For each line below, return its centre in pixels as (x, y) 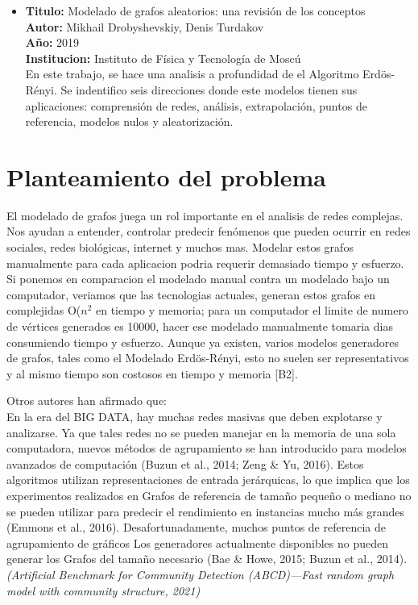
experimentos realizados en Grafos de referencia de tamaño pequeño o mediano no (209, 495)
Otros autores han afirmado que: (87, 401)
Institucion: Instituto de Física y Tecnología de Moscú (163, 58)
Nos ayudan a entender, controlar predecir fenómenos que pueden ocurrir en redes (209, 231)
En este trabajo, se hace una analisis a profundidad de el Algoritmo (192, 74)
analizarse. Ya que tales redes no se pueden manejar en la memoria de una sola (201, 432)
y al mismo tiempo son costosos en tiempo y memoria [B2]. (152, 373)
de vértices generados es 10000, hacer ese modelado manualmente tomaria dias (200, 326)
